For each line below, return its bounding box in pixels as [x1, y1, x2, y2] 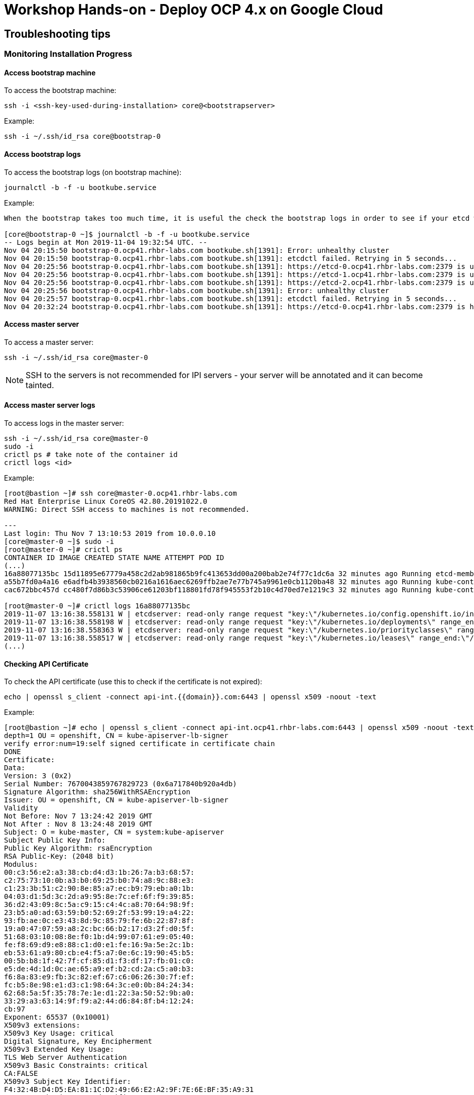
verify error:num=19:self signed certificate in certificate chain [4, 740, 275, 748]
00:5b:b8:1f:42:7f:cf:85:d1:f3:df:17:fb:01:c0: [4, 957, 195, 965]
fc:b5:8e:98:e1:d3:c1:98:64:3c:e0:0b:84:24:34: [4, 981, 195, 989]
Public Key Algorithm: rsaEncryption [4, 844, 153, 853]
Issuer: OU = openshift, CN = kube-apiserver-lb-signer [4, 796, 228, 804]
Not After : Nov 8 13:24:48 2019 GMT [4, 820, 153, 829]
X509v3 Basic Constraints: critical [4, 1061, 148, 1070]
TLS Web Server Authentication [4, 1053, 127, 1062]
